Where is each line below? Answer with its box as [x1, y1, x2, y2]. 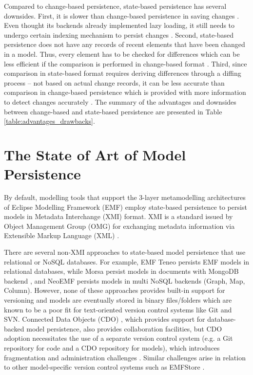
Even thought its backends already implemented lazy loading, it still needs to [4, 20, 235, 30]
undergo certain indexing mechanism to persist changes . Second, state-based [4, 29, 234, 40]
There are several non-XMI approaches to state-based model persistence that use [4, 247, 246, 257]
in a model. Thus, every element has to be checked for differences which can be [4, 48, 240, 59]
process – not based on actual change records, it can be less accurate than [4, 77, 225, 88]
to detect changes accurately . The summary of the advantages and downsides [4, 96, 236, 107]
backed [4, 323, 24, 333]
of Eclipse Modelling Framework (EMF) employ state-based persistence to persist [4, 201, 247, 212]
